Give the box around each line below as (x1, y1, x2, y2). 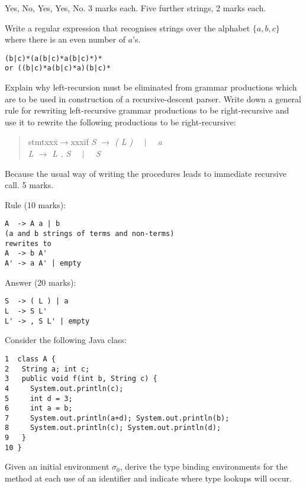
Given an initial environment (5, 460, 109, 473)
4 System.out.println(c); (5, 384, 124, 393)
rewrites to (5, 239, 51, 248)
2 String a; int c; (5, 364, 90, 373)
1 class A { (5, 354, 56, 363)
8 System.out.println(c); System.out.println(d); (5, 424, 221, 432)
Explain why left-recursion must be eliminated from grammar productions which (5, 81, 297, 93)
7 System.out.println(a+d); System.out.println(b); (5, 413, 230, 422)
